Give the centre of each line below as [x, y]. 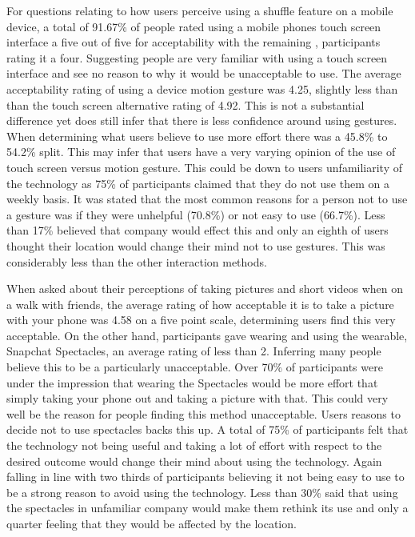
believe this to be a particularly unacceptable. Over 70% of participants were [195, 367]
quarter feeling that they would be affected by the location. [152, 523]
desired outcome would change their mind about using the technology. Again [194, 461]
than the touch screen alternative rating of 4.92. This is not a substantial [186, 104]
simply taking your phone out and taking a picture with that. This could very [198, 398]
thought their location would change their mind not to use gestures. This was [196, 245]
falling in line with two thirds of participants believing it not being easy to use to [206, 477]
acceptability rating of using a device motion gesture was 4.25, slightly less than [202, 88]
